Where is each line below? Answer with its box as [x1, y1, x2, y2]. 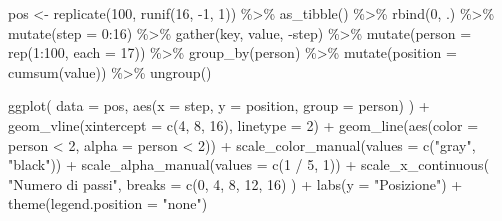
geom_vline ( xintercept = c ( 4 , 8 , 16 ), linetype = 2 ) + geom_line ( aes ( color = [8, 114, 479, 135]
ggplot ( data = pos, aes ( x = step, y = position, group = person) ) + [8, 95, 430, 116]
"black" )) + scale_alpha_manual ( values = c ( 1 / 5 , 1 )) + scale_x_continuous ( [8, 154, 490, 175]
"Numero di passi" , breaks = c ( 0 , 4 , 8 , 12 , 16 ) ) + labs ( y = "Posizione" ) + [8, 173, 463, 194]
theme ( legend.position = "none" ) [8, 193, 208, 214]
